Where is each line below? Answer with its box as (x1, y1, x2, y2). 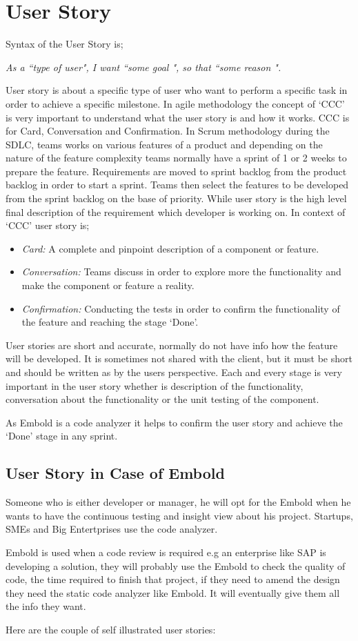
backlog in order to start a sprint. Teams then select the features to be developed (6, 177, 349, 192)
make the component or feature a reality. (21, 278, 195, 293)
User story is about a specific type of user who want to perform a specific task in (6, 83, 348, 97)
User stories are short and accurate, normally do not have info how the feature (6, 337, 338, 352)
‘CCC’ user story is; (6, 218, 90, 233)
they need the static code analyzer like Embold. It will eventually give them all (6, 585, 340, 600)
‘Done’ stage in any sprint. (6, 428, 118, 443)
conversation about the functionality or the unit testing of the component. (6, 392, 319, 406)
